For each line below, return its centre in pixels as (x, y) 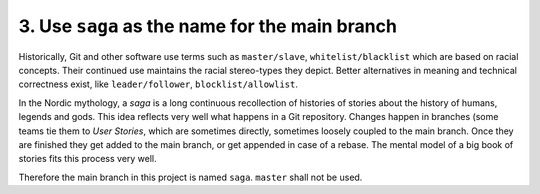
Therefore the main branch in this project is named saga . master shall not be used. (190, 177)
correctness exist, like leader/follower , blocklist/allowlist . (158, 84)
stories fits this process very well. (87, 159)
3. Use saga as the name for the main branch (207, 26)
